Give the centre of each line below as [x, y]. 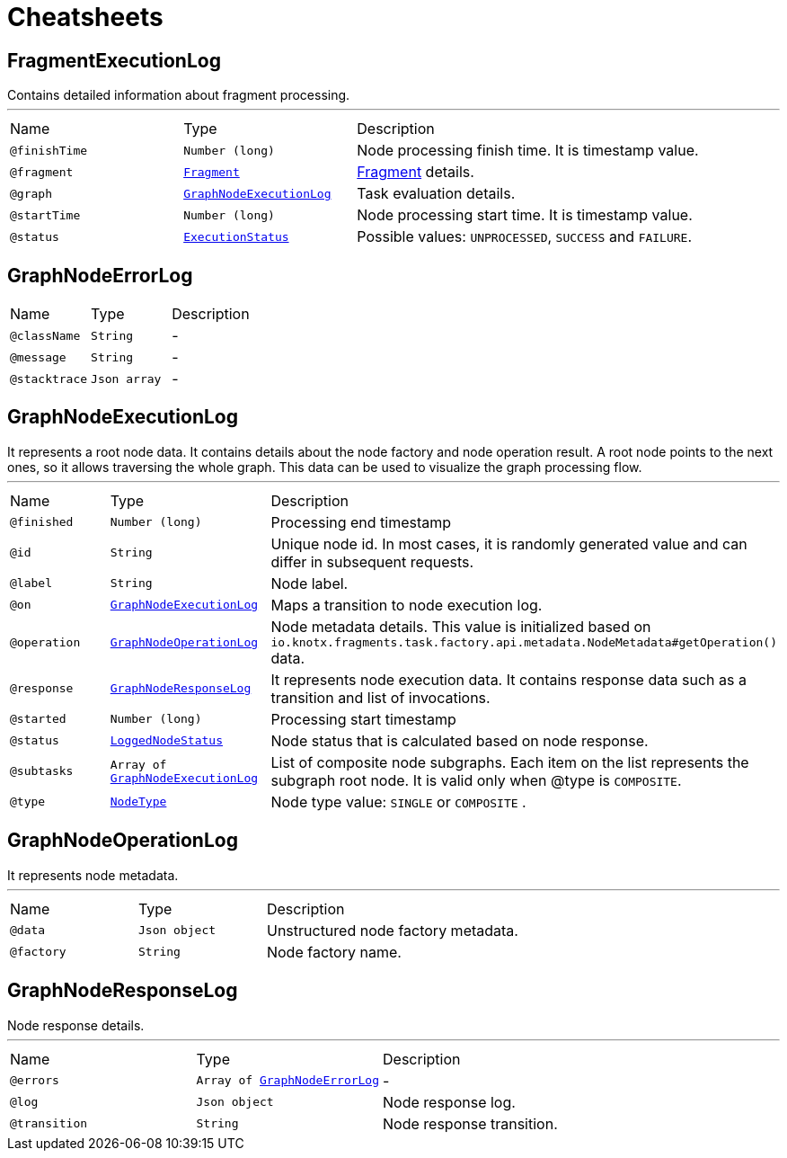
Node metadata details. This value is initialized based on [461, 626]
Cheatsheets [85, 17]
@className [45, 335]
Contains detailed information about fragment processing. [179, 95]
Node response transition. [470, 1123]
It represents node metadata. [93, 875]
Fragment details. [416, 172]
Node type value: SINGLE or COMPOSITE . [398, 802]
